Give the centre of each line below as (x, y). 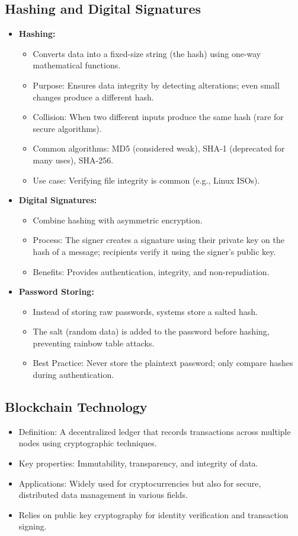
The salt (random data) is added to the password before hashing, (151, 331)
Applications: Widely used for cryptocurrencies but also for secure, (140, 483)
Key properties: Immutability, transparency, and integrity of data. (138, 463)
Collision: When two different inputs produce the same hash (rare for (158, 117)
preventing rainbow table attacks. (94, 343)
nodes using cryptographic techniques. (88, 443)
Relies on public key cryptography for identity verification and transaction (153, 514)
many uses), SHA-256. (73, 160)
